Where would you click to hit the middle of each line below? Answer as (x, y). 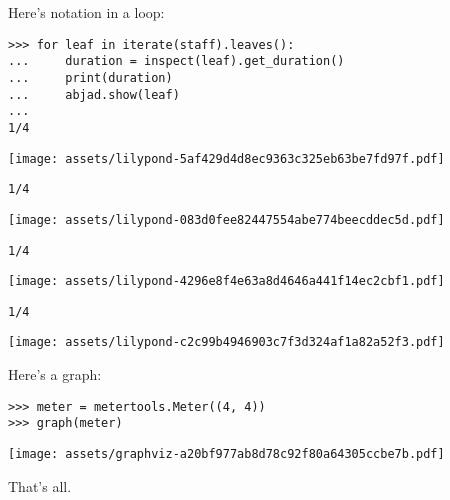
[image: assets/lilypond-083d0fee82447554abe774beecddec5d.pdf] (226, 219)
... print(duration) (90, 77)
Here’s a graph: (55, 374)
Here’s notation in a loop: (86, 12)
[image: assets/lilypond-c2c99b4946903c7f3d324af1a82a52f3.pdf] (226, 342)
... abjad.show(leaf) (94, 94)
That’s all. (40, 485)
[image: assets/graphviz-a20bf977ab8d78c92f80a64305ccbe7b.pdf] (226, 454)
